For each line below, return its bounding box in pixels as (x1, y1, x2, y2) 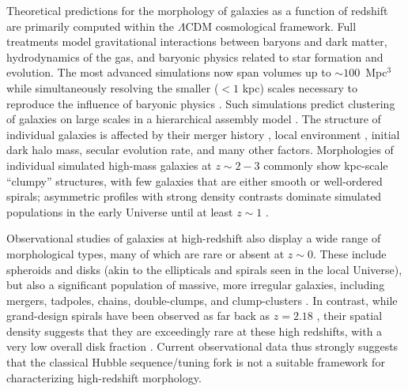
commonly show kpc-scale (263, 156, 388, 173)
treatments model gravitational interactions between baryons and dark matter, (6, 33, 387, 50)
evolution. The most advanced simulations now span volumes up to (6, 64, 331, 81)
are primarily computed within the (6, 17, 175, 34)
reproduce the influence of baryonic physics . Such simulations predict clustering (6, 95, 395, 111)
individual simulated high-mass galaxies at (6, 156, 212, 173)
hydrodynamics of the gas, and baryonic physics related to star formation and (6, 48, 383, 65)
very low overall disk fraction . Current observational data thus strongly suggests (6, 338, 399, 355)
